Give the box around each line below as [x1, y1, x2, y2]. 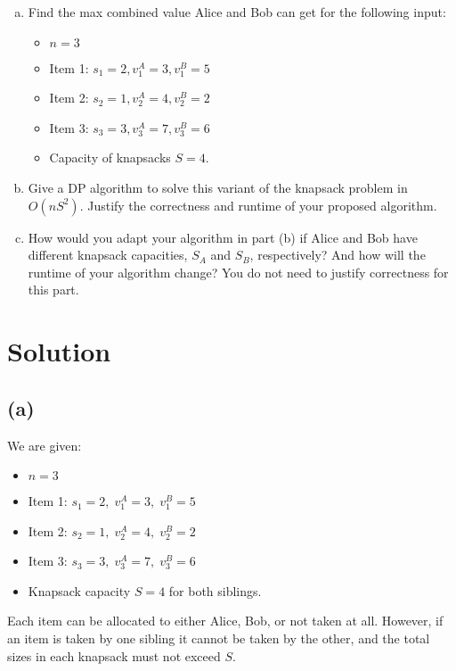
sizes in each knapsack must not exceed [7, 646, 221, 665]
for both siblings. [168, 581, 262, 600]
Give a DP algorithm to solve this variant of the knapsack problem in [28, 178, 408, 196]
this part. [28, 280, 79, 299]
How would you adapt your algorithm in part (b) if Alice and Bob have [28, 228, 418, 246]
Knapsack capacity [28, 581, 131, 600]
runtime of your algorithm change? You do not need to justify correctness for [28, 262, 449, 281]
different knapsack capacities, [28, 245, 188, 264]
